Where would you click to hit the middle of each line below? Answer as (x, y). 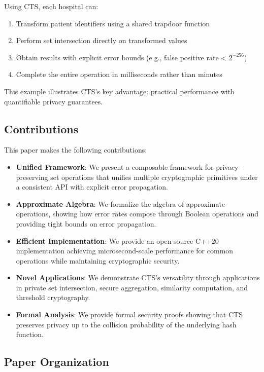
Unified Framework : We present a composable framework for (115, 166)
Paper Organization (57, 362)
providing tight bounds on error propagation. (86, 223)
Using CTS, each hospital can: (51, 6)
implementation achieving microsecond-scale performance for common (125, 251)
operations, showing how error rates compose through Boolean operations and (137, 214)
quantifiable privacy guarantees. (54, 101)
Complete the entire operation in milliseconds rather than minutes (119, 74)
